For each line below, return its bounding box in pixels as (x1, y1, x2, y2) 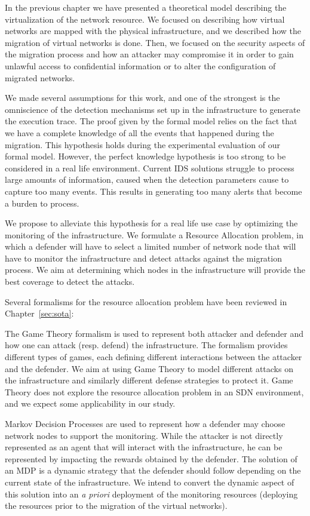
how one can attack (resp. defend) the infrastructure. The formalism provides (5, 339, 288, 351)
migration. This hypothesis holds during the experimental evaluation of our (5, 138, 280, 150)
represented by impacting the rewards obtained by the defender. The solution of (5, 452, 297, 465)
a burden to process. (5, 196, 79, 209)
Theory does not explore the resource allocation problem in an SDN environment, (5, 385, 304, 398)
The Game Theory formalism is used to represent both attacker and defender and (5, 327, 303, 339)
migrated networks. (5, 71, 75, 84)
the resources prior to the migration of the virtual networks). (5, 499, 228, 512)
